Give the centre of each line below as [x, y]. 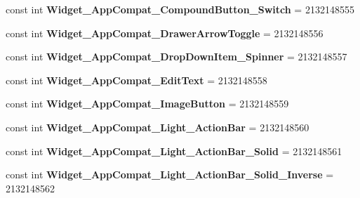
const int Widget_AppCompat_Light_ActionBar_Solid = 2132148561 [174, 151]
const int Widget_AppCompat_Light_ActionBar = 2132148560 [158, 127]
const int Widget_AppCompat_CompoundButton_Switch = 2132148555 [180, 9]
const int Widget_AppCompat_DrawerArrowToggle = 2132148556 [165, 33]
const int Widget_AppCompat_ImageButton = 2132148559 [147, 104]
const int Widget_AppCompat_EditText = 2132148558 [136, 80]
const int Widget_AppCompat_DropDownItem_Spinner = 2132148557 [176, 57]
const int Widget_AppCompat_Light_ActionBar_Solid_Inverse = [170, 174]
